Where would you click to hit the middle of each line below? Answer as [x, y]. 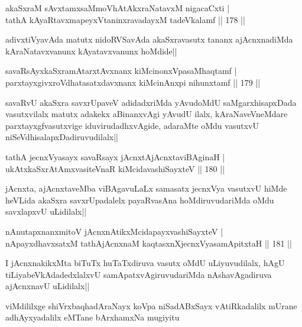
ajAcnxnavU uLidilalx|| [48, 286]
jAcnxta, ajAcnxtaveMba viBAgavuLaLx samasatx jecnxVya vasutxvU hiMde [146, 188]
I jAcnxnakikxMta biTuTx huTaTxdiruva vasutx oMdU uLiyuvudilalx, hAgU [145, 263]
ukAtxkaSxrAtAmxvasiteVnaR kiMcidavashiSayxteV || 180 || [115, 168]
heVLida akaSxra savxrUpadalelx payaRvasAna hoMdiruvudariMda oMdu [140, 200]
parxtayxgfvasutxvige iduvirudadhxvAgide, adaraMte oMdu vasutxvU [132, 125]
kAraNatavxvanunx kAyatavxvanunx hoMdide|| [91, 51]
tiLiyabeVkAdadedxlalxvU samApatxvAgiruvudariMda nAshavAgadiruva [139, 274]
